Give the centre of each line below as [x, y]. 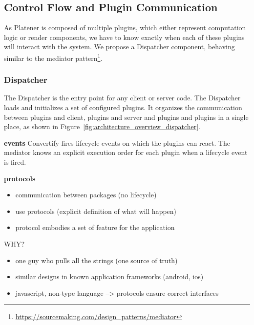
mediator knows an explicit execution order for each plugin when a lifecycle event [126, 152]
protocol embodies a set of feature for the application [95, 227]
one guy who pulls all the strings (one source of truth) [96, 260]
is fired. [15, 162]
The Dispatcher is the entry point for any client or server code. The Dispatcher [122, 98]
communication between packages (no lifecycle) [86, 195]
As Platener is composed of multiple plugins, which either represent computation [125, 28]
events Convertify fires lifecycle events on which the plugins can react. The [117, 143]
